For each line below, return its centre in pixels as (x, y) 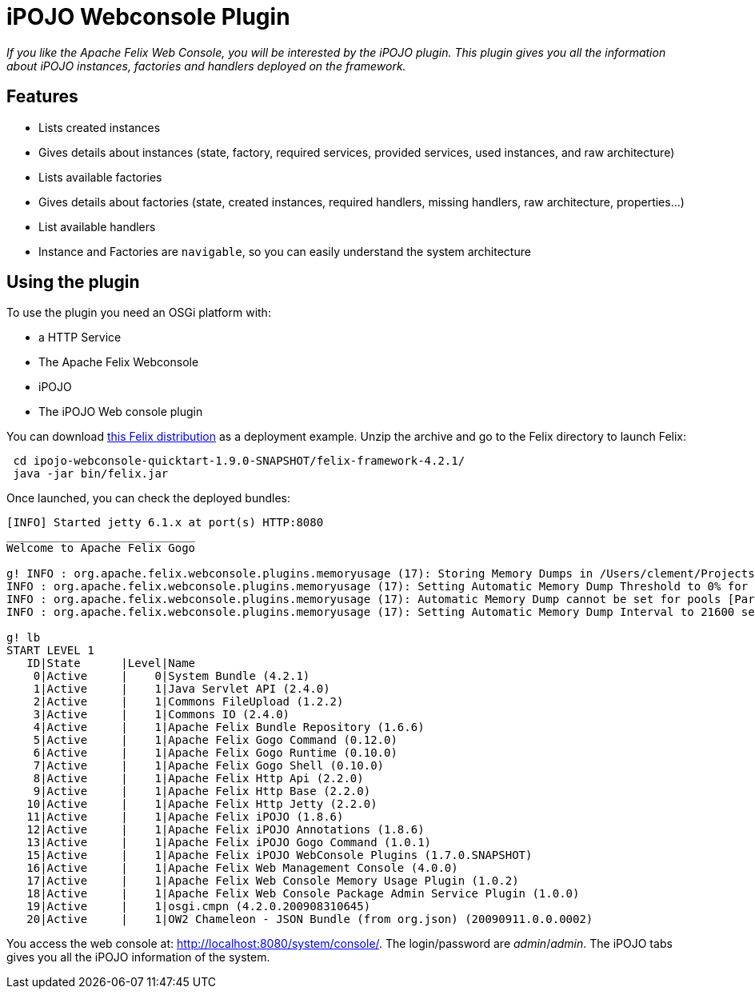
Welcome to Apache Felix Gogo (101, 548)
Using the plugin (73, 282)
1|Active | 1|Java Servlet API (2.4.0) (182, 689)
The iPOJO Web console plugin (121, 412)
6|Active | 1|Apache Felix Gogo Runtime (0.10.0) (215, 753)
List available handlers (97, 226)
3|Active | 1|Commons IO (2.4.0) (162, 715)
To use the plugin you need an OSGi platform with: (139, 313)
